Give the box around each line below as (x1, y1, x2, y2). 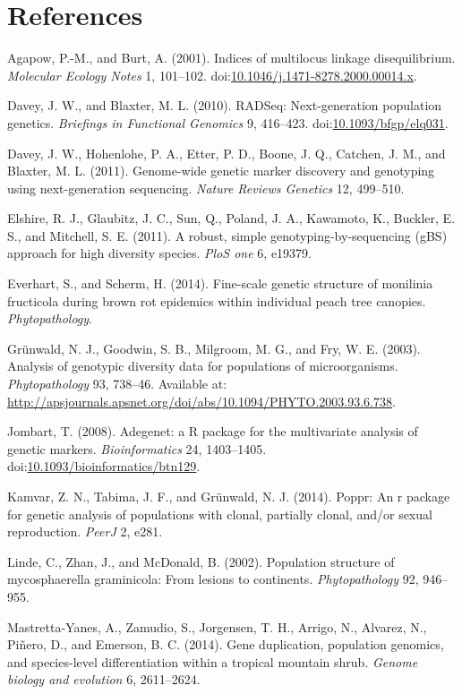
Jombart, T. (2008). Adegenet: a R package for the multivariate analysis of (7, 422, 418, 441)
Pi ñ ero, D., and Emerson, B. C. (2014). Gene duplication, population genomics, (7, 635, 444, 654)
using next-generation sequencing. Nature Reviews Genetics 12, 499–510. (7, 178, 405, 197)
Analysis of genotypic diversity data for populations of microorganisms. (7, 356, 398, 375)
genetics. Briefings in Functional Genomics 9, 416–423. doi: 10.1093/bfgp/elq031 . (7, 113, 449, 132)
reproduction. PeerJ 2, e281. (7, 522, 163, 541)
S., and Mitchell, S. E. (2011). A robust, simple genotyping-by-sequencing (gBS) (7, 226, 448, 244)
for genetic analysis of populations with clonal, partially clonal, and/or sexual (7, 504, 432, 523)
